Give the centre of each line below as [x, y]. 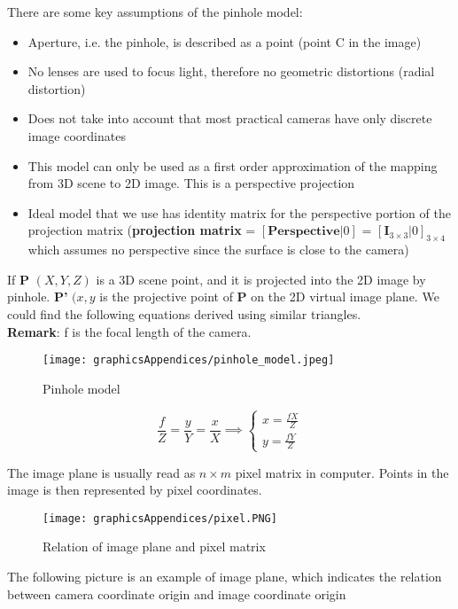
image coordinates [77, 135]
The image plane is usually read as [101, 472]
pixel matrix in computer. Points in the [342, 472]
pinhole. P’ [38, 297]
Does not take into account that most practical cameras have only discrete [230, 118]
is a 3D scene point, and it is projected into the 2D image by [261, 279]
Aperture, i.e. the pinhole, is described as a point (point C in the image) [225, 41]
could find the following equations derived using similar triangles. [184, 313]
